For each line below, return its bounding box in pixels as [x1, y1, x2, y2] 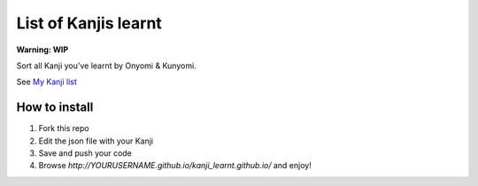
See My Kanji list [16, 76, 77, 88]
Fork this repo [38, 123, 89, 134]
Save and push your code [38, 148, 133, 159]
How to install [16, 100, 94, 115]
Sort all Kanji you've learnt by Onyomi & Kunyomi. [16, 60, 197, 71]
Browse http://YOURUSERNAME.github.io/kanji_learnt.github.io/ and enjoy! [38, 160, 312, 171]
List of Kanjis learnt [16, 13, 163, 33]
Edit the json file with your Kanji [38, 136, 154, 146]
